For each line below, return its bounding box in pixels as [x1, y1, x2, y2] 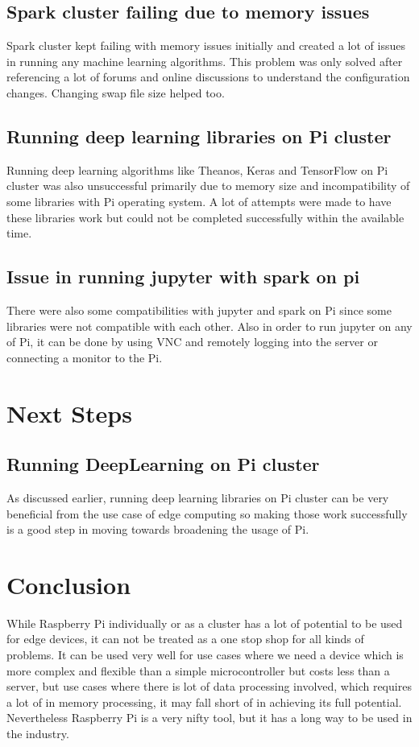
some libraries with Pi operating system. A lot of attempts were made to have [6, 192, 392, 209]
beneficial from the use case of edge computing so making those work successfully [6, 505, 408, 522]
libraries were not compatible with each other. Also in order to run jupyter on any [6, 317, 413, 334]
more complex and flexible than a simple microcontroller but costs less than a [6, 662, 390, 679]
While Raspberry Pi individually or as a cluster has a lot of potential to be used [6, 614, 403, 631]
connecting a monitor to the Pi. [6, 349, 163, 365]
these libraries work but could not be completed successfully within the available [6, 208, 404, 225]
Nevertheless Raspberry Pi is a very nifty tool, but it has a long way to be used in [6, 709, 413, 726]
